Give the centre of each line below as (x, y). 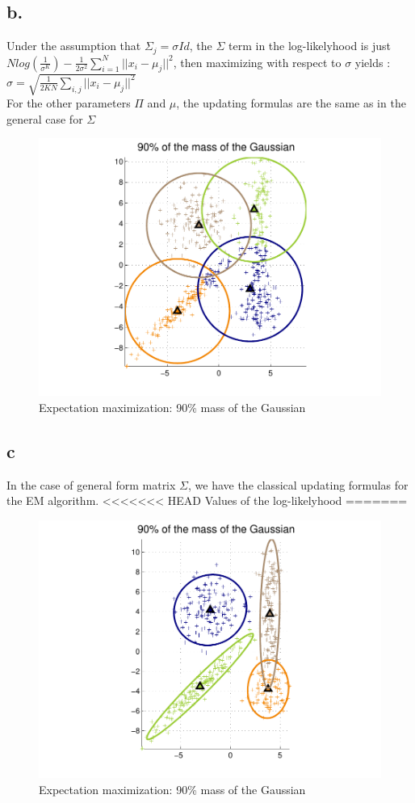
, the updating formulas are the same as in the (291, 103)
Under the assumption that (74, 46)
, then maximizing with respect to (257, 62)
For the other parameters (69, 103)
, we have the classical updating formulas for (298, 484)
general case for (45, 118)
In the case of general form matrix (91, 484)
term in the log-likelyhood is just (310, 46)
